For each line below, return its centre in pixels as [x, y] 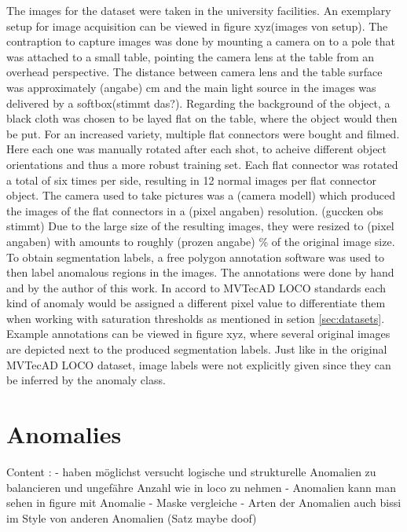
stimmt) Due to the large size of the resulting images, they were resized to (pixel [200, 226]
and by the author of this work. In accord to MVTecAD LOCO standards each [196, 287]
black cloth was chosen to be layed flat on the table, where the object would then [202, 118]
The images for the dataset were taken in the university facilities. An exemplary [199, 10]
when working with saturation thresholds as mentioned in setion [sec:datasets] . [196, 318]
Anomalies [64, 434]
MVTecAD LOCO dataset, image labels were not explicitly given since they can [199, 364]
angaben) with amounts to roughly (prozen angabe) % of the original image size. [201, 241]
